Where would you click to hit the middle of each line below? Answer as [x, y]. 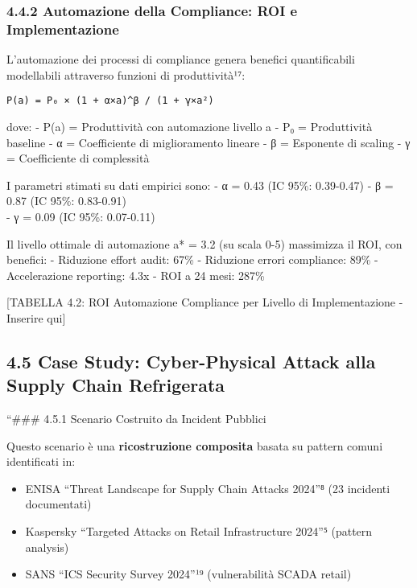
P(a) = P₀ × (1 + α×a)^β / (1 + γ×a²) [110, 101]
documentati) [58, 504]
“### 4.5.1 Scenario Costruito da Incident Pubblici [136, 419]
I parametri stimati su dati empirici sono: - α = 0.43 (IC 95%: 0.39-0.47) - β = [200, 185]
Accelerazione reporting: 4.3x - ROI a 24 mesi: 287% [136, 275]
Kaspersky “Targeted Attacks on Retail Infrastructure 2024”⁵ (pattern [199, 531]
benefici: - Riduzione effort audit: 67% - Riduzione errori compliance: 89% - [192, 259]
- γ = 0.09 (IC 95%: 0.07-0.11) [81, 216]
